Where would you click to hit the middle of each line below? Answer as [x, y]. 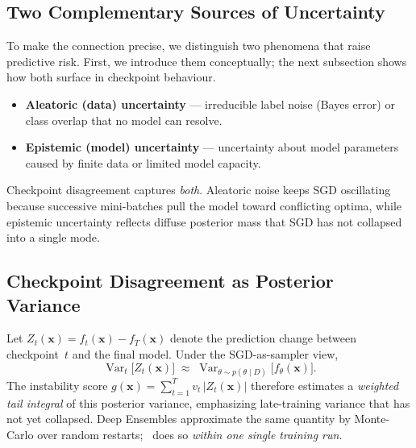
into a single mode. [53, 237]
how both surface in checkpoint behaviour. [111, 77]
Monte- [372, 419]
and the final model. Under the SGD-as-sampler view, [205, 353]
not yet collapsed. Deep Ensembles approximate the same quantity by [179, 419]
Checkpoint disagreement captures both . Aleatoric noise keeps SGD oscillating [199, 190]
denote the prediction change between [263, 338]
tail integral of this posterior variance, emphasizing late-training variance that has [208, 402]
